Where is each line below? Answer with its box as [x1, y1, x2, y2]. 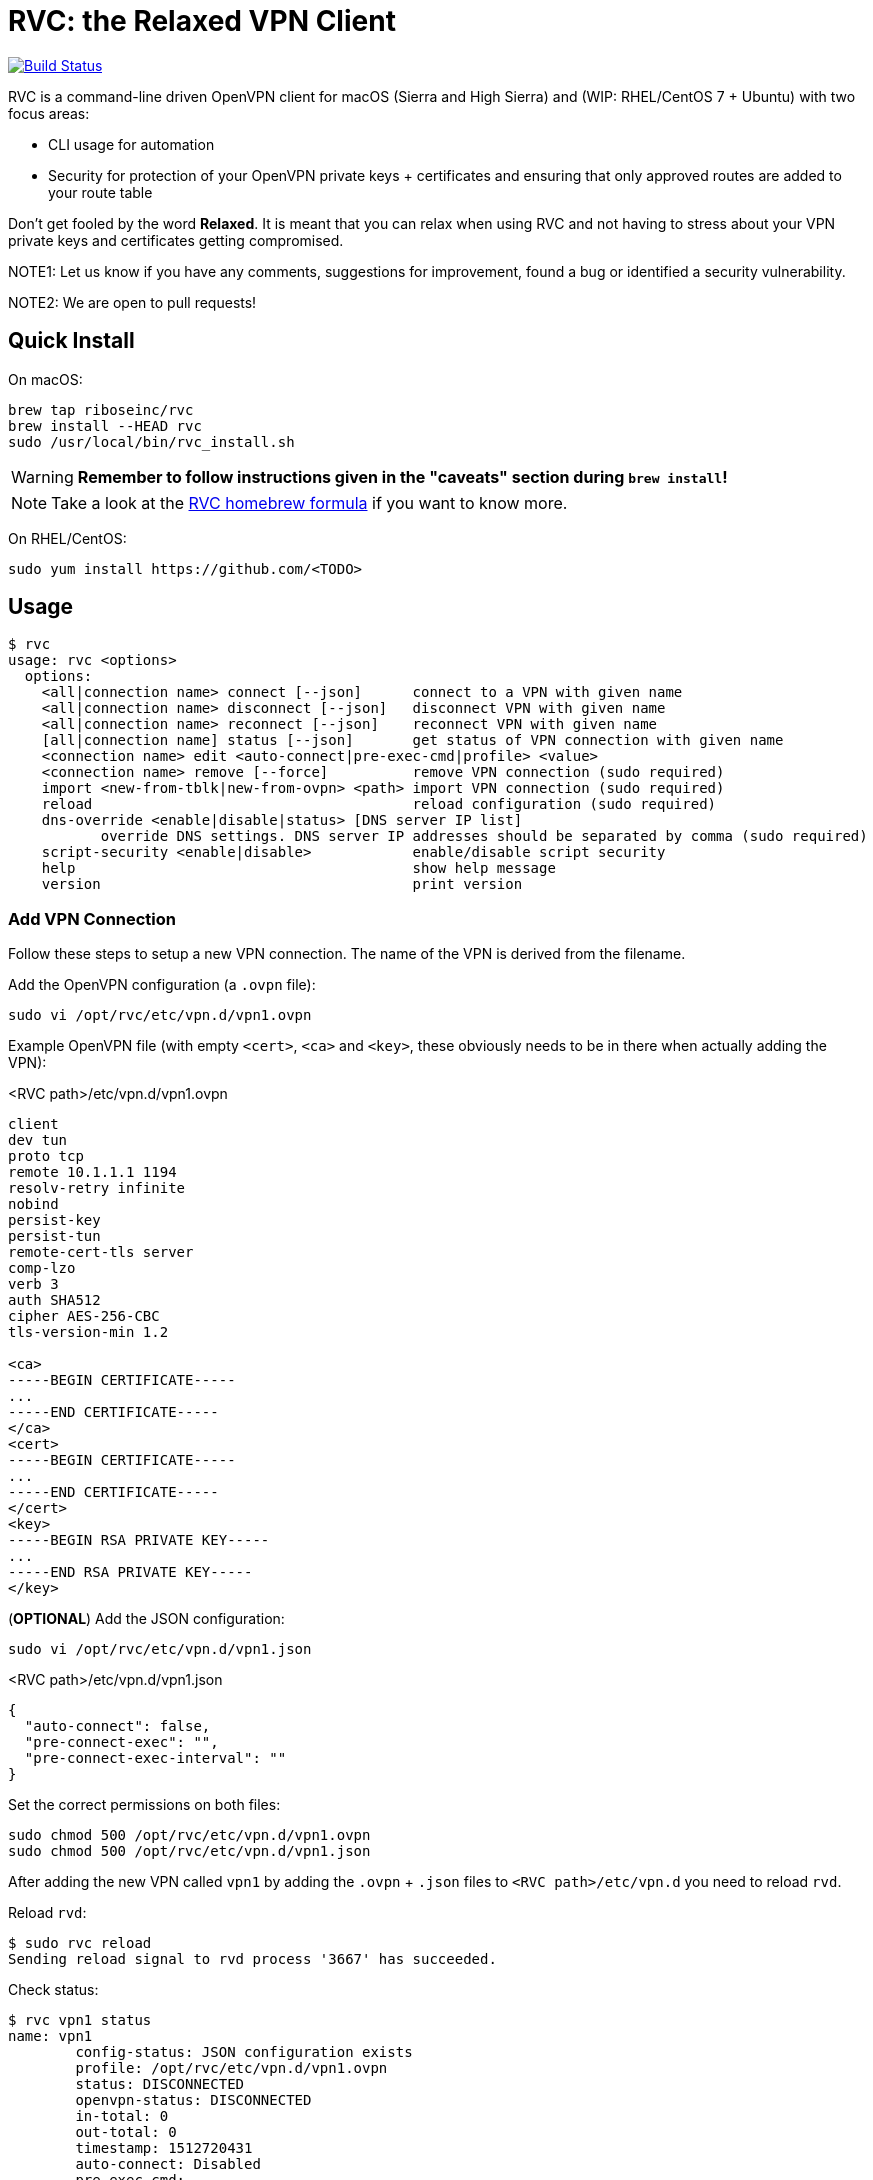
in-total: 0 [75, 2108, 169, 2125]
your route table [48, 183, 153, 201]
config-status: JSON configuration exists [75, 2044, 413, 2061]
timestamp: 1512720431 [75, 2140, 253, 2157]
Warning [11, 466, 74, 487]
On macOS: [8, 370, 83, 388]
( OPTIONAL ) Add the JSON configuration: [8, 1610, 285, 1628]
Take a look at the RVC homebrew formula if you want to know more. [51, 492, 568, 513]
